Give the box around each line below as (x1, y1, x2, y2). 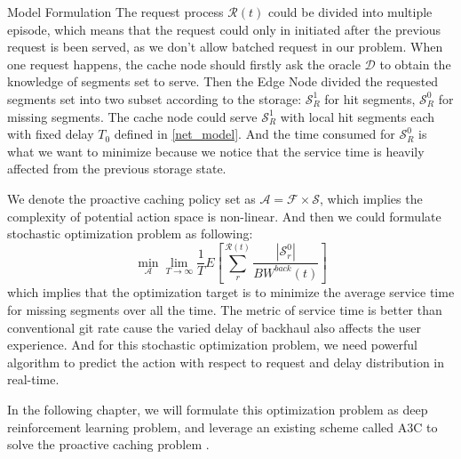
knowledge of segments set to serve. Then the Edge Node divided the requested (7, 72, 439, 91)
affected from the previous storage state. (7, 159, 227, 178)
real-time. (7, 370, 60, 389)
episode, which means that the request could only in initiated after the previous (7, 20, 441, 38)
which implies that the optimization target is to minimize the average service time (7, 283, 455, 302)
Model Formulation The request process (7, 3, 224, 20)
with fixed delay (7, 125, 94, 143)
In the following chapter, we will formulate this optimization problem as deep (7, 400, 428, 418)
